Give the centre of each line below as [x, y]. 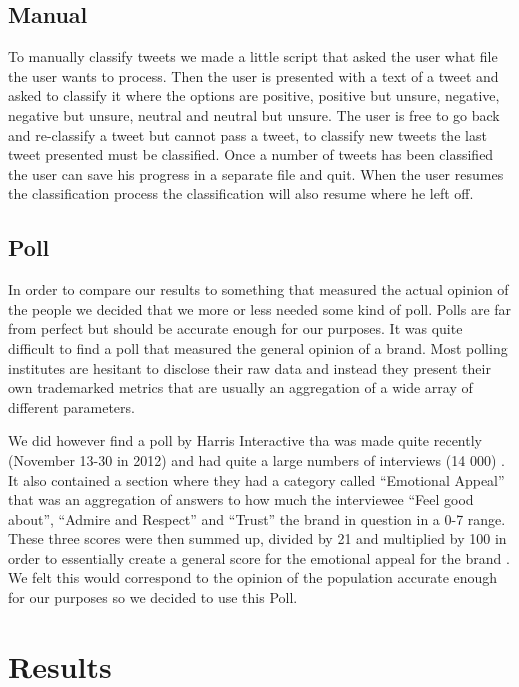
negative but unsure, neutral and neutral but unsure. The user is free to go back [254, 114]
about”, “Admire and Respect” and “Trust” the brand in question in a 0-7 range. [257, 518]
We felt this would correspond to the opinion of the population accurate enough [253, 577]
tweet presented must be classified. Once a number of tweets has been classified [251, 154]
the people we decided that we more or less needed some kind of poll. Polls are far [260, 308]
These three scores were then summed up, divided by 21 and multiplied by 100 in [257, 538]
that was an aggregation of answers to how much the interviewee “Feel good [241, 499]
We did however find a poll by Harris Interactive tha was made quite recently [245, 440]
